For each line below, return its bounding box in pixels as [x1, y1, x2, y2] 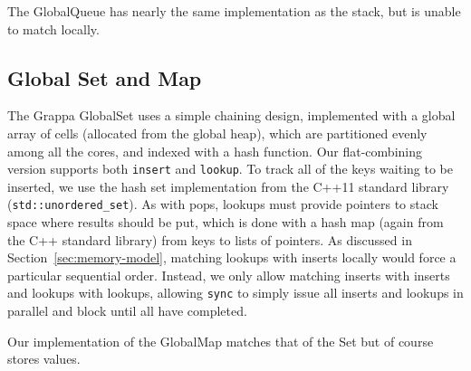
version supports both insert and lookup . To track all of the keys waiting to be [7, 159, 453, 178]
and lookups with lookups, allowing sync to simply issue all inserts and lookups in [7, 283, 464, 302]
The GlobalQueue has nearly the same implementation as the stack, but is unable [7, 2, 461, 20]
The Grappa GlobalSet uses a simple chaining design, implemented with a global [7, 106, 456, 125]
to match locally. [7, 19, 100, 38]
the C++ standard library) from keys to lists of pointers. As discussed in [7, 230, 412, 249]
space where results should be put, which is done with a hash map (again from [7, 213, 444, 232]
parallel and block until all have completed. [7, 301, 247, 320]
